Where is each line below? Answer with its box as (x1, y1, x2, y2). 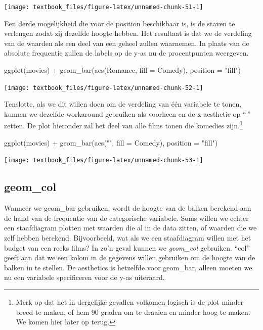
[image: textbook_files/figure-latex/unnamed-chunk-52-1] (4, 84, 203, 91)
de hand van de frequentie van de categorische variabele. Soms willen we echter (4, 212, 249, 223)
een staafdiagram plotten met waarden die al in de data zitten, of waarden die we (4, 222, 257, 233)
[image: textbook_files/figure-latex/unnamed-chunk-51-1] (4, 4, 203, 11)
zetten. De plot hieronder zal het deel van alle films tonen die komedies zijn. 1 (4, 119, 243, 131)
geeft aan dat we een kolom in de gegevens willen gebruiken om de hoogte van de (4, 252, 255, 263)
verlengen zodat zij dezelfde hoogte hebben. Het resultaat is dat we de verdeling (4, 28, 252, 38)
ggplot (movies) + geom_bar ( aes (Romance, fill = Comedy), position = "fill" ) (4, 65, 241, 75)
